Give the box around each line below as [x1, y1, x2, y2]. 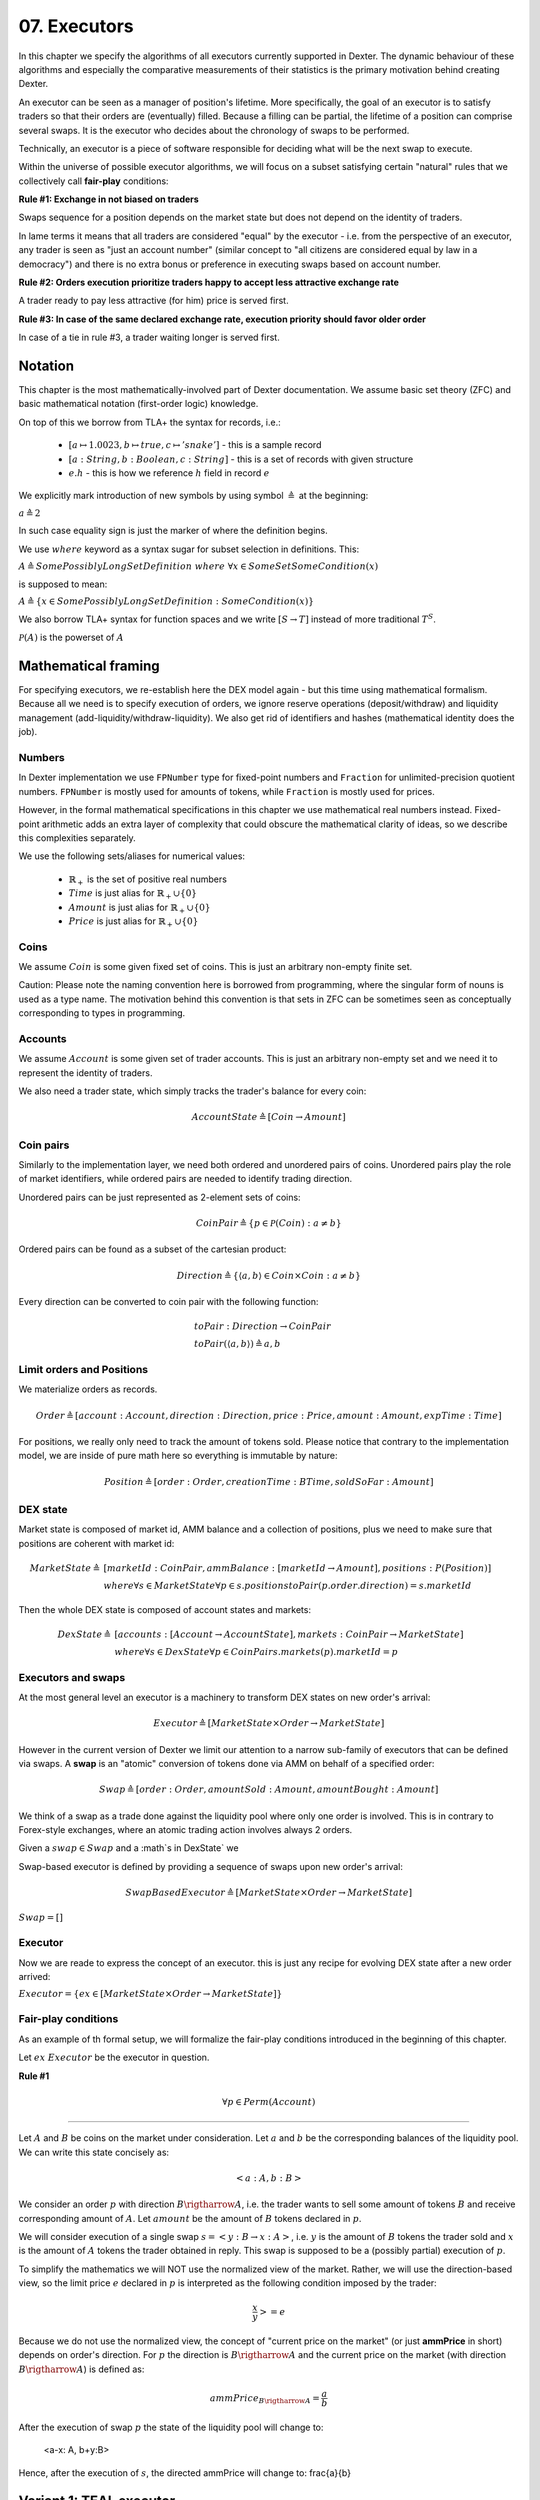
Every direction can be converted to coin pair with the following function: [18, 1296, 319, 1308]
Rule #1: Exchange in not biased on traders [18, 193, 199, 205]
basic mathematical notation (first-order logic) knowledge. [18, 398, 259, 410]
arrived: [18, 1971, 51, 1983]
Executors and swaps [18, 1670, 126, 1684]
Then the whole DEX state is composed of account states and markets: [18, 1603, 312, 1615]
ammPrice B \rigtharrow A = [210, 2392, 320, 2406]
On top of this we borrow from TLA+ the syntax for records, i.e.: [18, 416, 282, 428]
